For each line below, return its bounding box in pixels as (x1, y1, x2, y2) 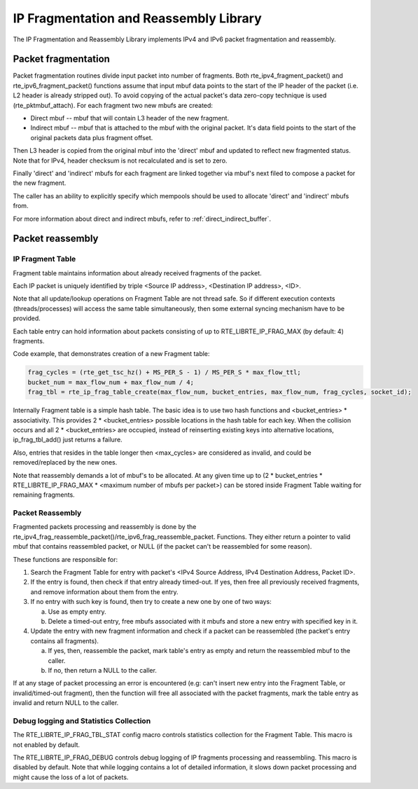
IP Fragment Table (13, 254, 76, 264)
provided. (13, 314, 41, 322)
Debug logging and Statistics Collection (13, 715, 151, 725)
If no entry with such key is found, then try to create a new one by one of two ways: (30, 598, 272, 606)
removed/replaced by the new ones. (13, 458, 118, 467)
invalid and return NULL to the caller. (13, 699, 119, 707)
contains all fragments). (30, 636, 99, 645)
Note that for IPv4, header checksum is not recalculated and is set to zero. (13, 156, 228, 165)
